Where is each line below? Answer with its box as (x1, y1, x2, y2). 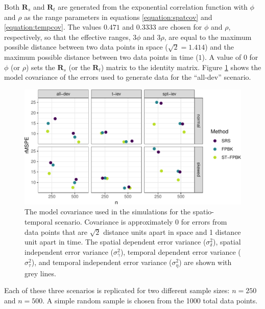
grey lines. (25, 268, 56, 278)
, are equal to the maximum (164, 31, 252, 42)
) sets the (26, 61, 55, 72)
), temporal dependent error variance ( (120, 246, 241, 257)
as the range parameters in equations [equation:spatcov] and (24, 11, 212, 22)
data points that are (25, 226, 88, 237)
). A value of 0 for (202, 51, 258, 62)
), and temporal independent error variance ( (31, 257, 172, 268)
